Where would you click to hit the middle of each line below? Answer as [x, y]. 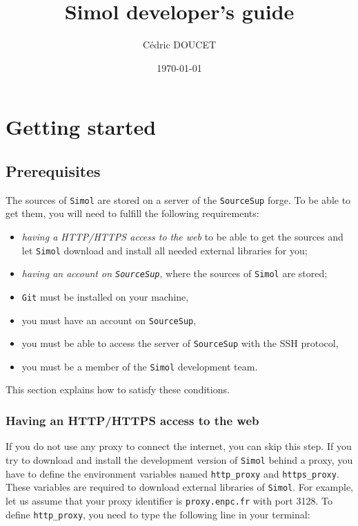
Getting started [81, 127]
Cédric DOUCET [179, 45]
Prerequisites [53, 170]
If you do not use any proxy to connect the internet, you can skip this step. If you [179, 446]
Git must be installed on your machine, [105, 296]
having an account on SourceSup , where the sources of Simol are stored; [175, 273]
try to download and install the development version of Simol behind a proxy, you [179, 459]
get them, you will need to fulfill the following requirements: [132, 213]
